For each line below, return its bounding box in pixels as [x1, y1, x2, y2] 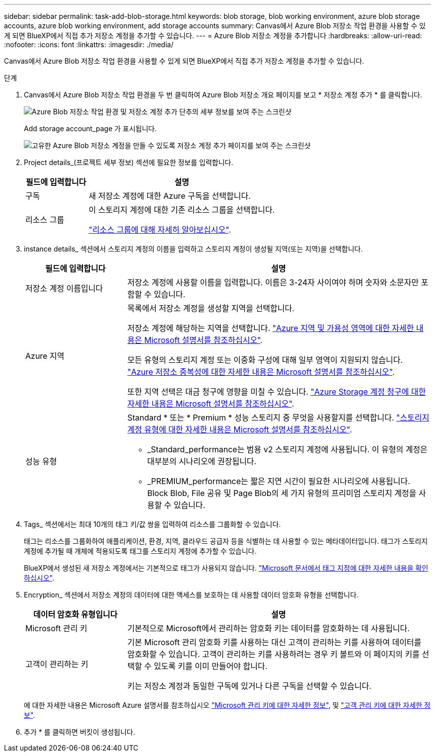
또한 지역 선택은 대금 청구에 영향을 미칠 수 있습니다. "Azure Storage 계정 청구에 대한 [127, 387, 426, 397]
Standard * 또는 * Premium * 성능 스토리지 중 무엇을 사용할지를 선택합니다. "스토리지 [127, 413, 430, 422]
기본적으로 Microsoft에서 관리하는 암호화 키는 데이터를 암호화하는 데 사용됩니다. [127, 623, 410, 633]
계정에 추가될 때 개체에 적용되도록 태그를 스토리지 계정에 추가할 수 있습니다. [24, 547, 257, 555]
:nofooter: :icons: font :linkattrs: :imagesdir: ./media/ [4, 40, 174, 49]
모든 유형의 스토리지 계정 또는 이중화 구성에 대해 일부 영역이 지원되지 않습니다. [127, 355, 403, 365]
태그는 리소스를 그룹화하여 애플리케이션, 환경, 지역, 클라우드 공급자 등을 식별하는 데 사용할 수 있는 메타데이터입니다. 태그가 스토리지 [24, 537, 428, 545]
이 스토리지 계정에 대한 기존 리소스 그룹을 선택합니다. [88, 205, 275, 215]
